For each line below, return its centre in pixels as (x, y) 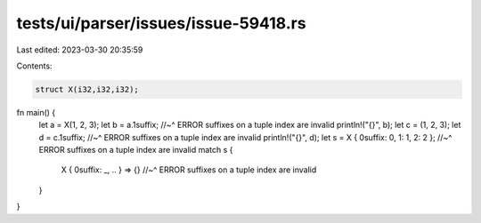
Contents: (34, 66)
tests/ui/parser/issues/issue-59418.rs (161, 23)
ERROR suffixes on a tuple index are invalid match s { (136, 150)
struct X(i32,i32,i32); (87, 89)
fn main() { (36, 112)
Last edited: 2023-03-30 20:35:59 (80, 50)
